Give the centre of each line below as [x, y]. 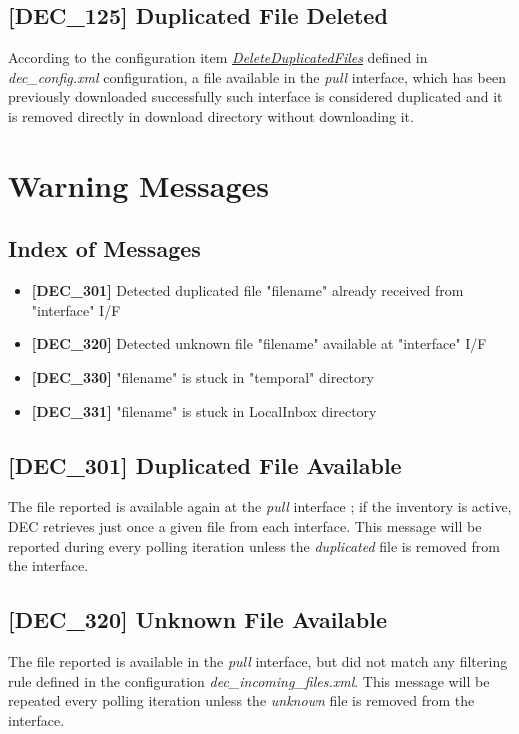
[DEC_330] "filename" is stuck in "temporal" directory [202, 376]
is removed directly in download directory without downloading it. [211, 115]
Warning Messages [139, 184]
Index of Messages [104, 248]
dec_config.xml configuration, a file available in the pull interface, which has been [257, 76]
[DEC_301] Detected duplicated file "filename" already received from [247, 290]
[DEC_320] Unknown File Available [197, 619]
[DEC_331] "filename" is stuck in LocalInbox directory [204, 410]
